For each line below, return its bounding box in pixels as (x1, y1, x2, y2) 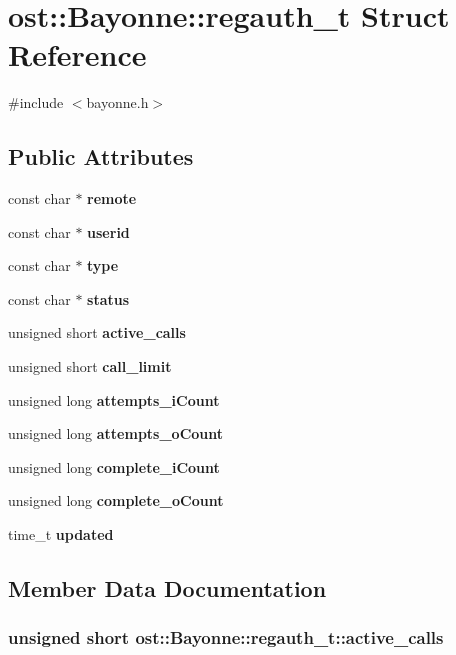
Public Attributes (8, 141, 194, 172)
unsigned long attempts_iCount (8, 389, 220, 410)
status (87, 288, 130, 309)
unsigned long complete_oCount (8, 490, 224, 511)
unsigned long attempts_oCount (8, 423, 224, 444)
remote (87, 188, 137, 209)
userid (87, 221, 130, 242)
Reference (8, 34, 147, 75)
